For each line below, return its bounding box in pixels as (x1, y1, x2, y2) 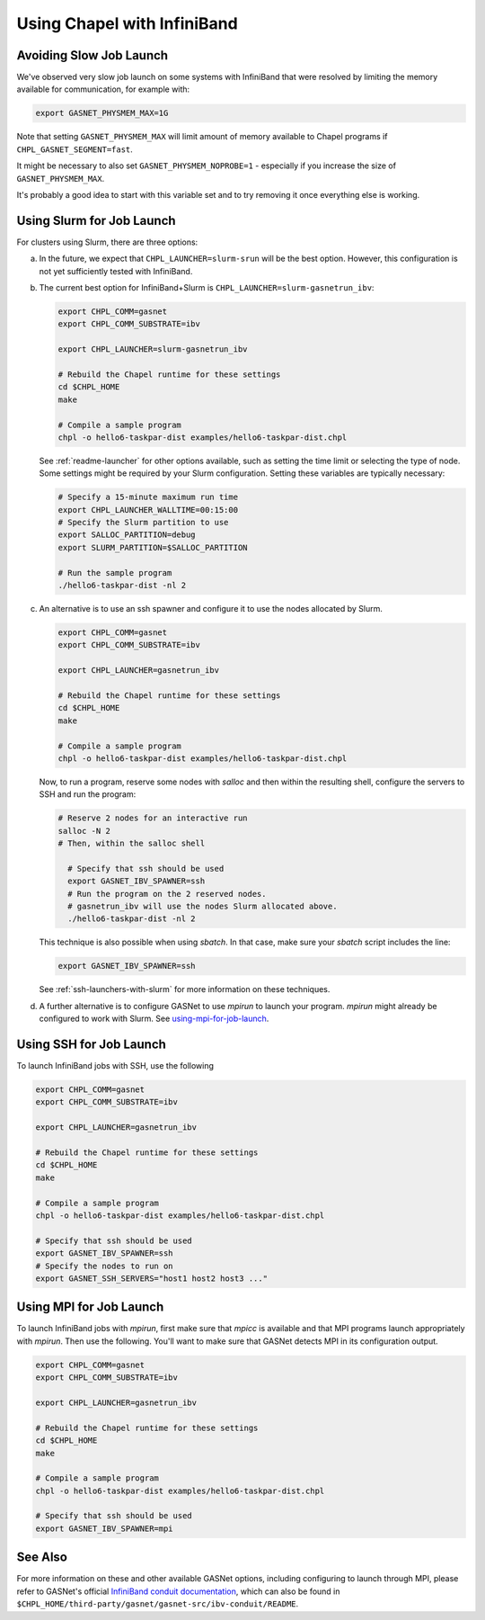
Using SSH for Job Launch (16, 1036, 166, 1052)
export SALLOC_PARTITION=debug (57, 530, 197, 540)
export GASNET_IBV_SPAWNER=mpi (35, 1523, 174, 1534)
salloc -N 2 (57, 826, 111, 836)
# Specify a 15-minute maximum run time (57, 492, 238, 503)
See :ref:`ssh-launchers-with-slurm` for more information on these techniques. (39, 984, 331, 995)
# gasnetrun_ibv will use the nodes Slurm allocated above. (67, 901, 338, 912)
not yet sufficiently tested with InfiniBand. (39, 265, 193, 276)
